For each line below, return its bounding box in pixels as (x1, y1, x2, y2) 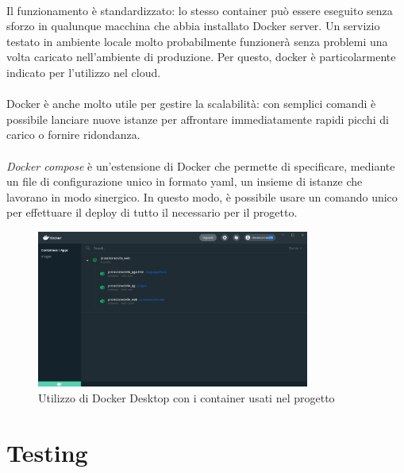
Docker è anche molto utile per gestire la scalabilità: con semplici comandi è (6, 95, 376, 112)
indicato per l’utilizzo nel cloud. (6, 63, 161, 80)
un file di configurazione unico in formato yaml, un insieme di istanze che (6, 173, 363, 190)
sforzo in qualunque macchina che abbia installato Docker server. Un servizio (6, 17, 380, 34)
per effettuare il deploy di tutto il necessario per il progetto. (6, 204, 298, 221)
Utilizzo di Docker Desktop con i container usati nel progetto (38, 389, 335, 406)
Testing (6, 436, 88, 468)
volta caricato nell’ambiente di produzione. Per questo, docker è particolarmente (6, 48, 396, 65)
